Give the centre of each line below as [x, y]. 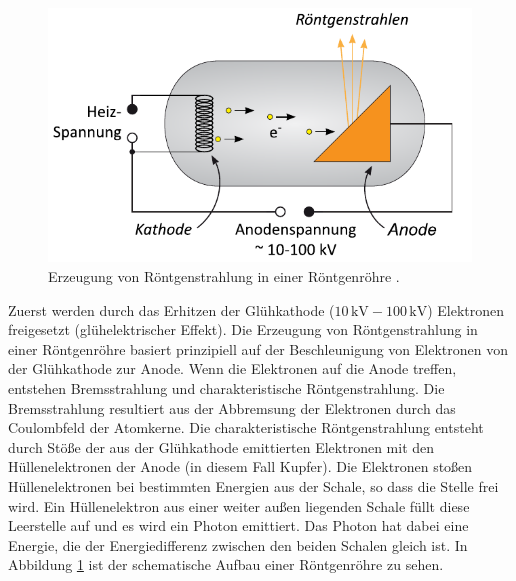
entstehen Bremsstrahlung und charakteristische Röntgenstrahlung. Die [226, 387]
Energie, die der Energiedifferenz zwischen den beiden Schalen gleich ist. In [238, 544]
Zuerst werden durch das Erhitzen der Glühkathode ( [171, 309]
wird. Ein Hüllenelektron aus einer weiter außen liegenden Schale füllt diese [239, 505]
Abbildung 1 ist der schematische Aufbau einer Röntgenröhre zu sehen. [226, 564]
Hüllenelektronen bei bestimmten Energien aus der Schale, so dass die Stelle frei [253, 485]
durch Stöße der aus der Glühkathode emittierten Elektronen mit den [221, 446]
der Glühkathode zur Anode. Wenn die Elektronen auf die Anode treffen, [232, 368]
